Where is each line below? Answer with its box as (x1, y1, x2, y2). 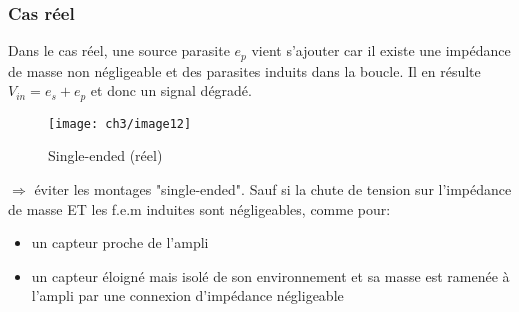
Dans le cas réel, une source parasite (8, 40, 230, 61)
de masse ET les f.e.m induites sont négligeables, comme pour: (8, 198, 391, 219)
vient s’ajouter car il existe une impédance (251, 40, 511, 61)
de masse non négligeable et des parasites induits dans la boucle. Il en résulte (8, 60, 481, 81)
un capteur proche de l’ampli (31, 232, 209, 253)
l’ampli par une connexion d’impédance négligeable (31, 285, 344, 306)
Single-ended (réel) (48, 145, 163, 166)
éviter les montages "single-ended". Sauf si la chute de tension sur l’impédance (34, 178, 512, 199)
